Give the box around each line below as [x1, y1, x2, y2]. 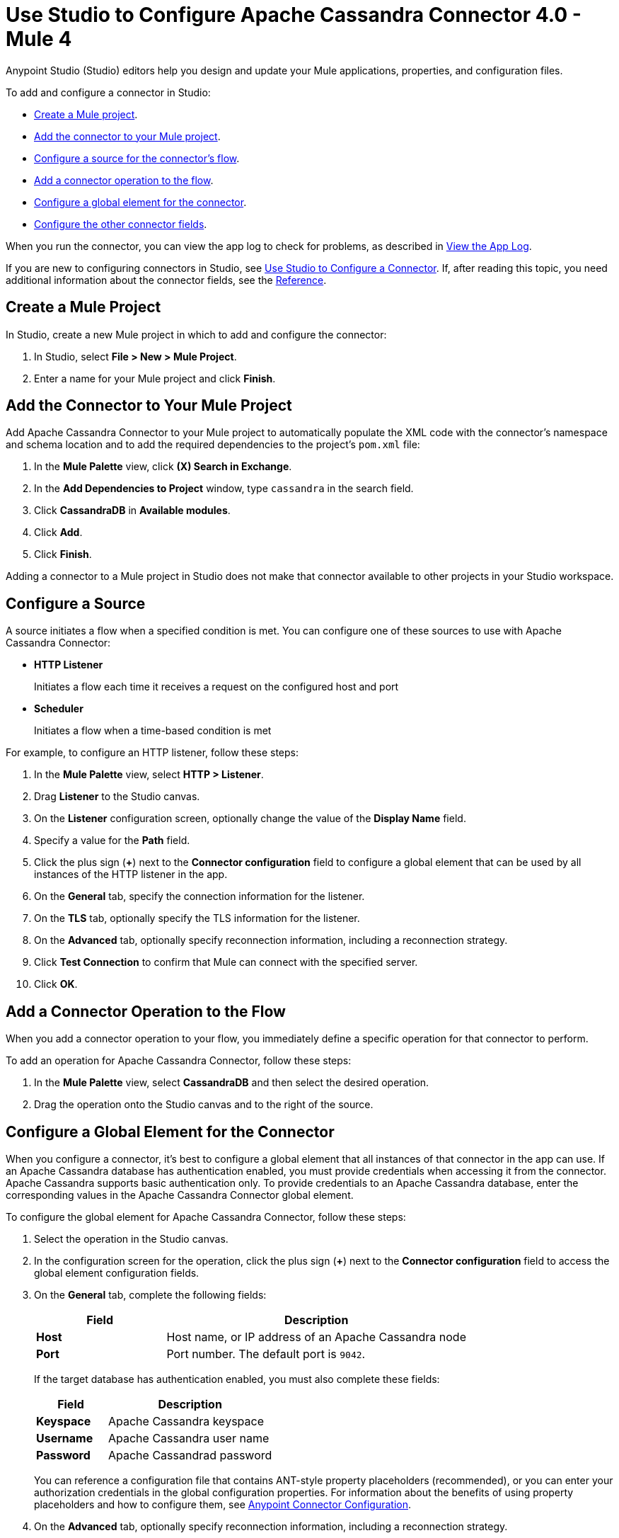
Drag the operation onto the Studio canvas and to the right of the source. [34, 1098, 374, 1111]
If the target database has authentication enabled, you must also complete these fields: [34, 1372, 440, 1385]
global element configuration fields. [34, 1266, 199, 1279]
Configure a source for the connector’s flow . [34, 152, 240, 164]
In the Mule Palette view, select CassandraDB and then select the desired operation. [34, 1076, 429, 1089]
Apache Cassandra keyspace [108, 1413, 264, 1428]
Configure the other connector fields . [34, 217, 207, 230]
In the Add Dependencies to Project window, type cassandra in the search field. [34, 482, 414, 495]
